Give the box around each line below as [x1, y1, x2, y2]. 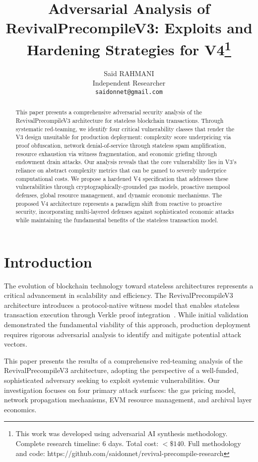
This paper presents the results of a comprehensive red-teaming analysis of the [4, 355, 243, 366]
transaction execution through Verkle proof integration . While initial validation [4, 309, 249, 320]
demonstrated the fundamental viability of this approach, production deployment [4, 319, 251, 329]
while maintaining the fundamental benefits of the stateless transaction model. [15, 216, 218, 224]
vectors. [4, 339, 27, 349]
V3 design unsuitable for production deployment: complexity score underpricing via [15, 133, 231, 141]
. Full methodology [184, 438, 241, 448]
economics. [4, 404, 37, 414]
